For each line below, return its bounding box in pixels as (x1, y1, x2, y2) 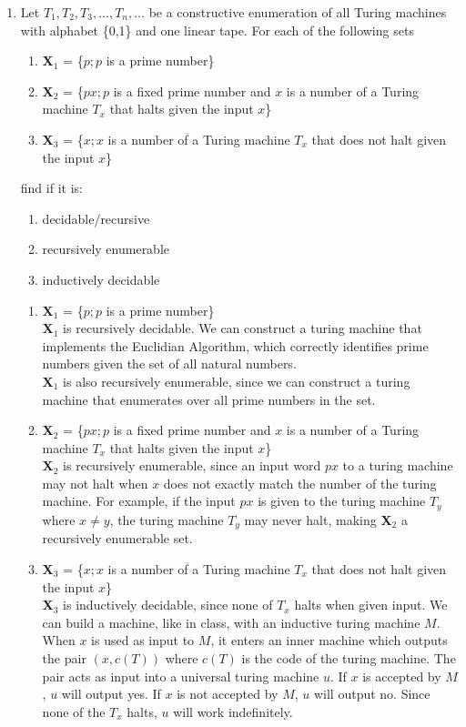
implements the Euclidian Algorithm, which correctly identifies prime (42, 336, 429, 355)
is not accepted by (177, 684, 279, 703)
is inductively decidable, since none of (63, 595, 273, 614)
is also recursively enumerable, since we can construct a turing (63, 371, 410, 390)
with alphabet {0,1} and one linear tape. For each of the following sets (20, 20, 414, 39)
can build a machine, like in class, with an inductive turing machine (42, 612, 420, 631)
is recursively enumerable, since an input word (63, 456, 321, 475)
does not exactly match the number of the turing (163, 473, 437, 492)
